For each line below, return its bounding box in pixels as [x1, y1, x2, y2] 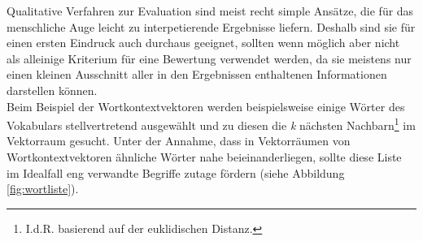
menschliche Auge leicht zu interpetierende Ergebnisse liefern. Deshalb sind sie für [7, 18, 416, 35]
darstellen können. [7, 81, 98, 98]
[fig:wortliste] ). [7, 180, 79, 197]
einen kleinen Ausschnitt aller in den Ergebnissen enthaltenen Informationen [7, 66, 387, 83]
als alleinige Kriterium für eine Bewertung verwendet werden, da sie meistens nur [7, 49, 412, 67]
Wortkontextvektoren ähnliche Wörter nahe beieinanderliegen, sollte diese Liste [7, 148, 402, 165]
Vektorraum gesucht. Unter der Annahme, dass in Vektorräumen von [7, 132, 351, 149]
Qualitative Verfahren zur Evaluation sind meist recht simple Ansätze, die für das [7, 2, 414, 19]
